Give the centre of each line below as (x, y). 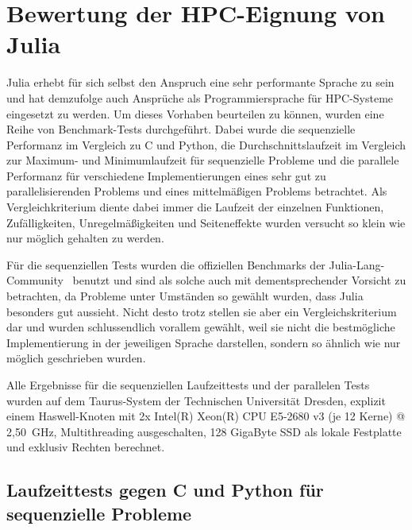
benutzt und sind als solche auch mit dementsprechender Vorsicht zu (239, 280)
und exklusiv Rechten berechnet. (86, 447)
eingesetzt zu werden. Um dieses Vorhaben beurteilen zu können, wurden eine (195, 113)
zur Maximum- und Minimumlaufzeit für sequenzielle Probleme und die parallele (203, 160)
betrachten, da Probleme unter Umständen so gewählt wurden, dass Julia (185, 296)
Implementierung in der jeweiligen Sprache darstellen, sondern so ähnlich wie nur (204, 342)
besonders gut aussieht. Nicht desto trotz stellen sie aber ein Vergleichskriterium (202, 311)
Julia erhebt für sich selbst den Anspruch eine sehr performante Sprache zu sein (200, 82)
